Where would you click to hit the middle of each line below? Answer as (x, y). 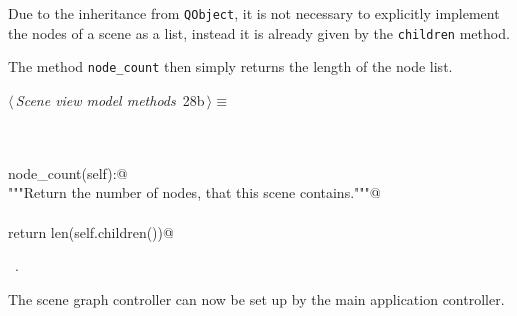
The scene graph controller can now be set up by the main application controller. (256, 298)
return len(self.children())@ (91, 231)
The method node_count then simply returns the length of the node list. (230, 66)
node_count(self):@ (68, 172)
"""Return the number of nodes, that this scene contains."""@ (194, 192)
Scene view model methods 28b (110, 99)
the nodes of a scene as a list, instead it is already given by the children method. (259, 32)
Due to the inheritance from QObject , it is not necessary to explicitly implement (254, 13)
